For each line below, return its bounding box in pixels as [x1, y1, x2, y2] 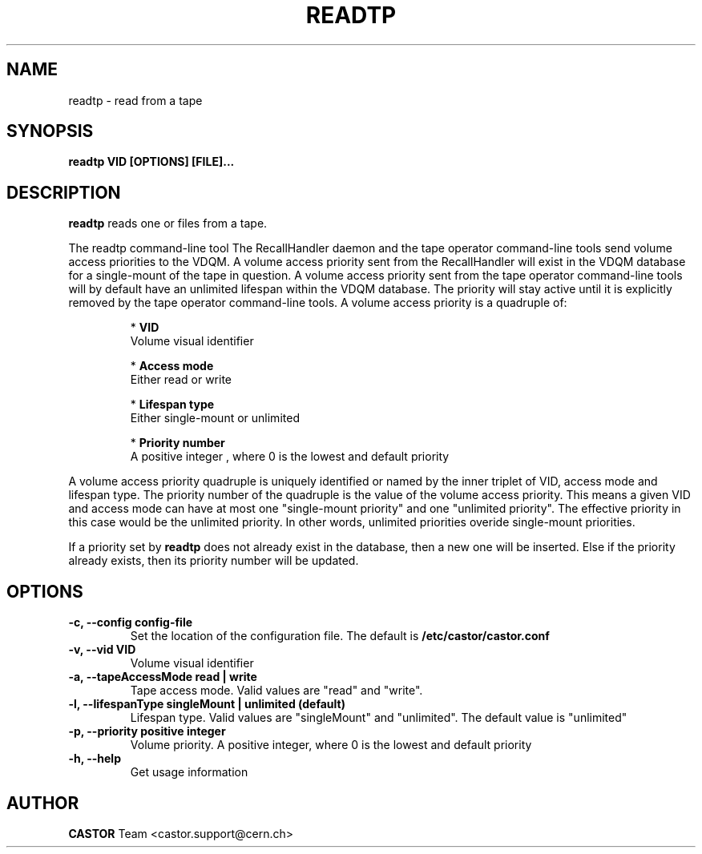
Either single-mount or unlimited [130, 411, 300, 425]
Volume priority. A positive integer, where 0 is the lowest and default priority [130, 738, 532, 752]
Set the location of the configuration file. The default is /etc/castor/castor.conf [130, 629, 550, 643]
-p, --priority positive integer [68, 724, 226, 739]
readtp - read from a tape [68, 93, 203, 107]
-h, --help [68, 751, 121, 766]
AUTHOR [6, 792, 79, 813]
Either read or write [130, 373, 232, 387]
